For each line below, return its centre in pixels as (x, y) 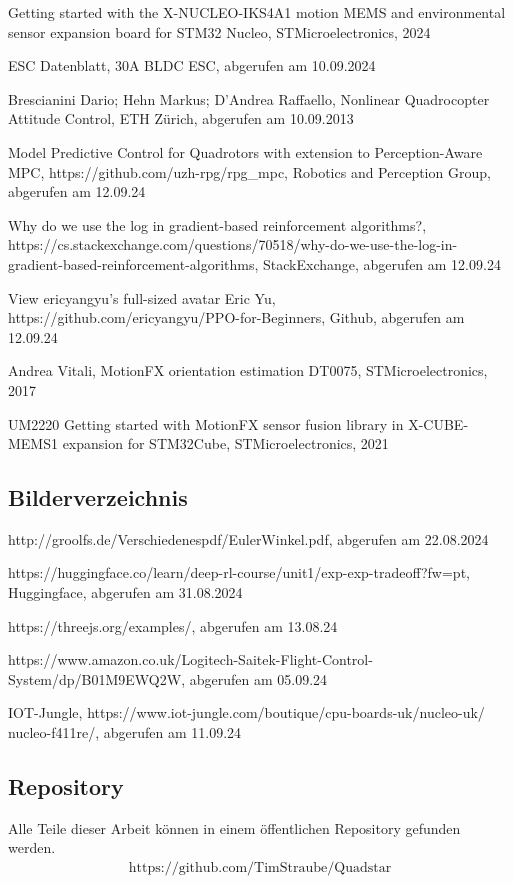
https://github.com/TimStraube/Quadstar (260, 868)
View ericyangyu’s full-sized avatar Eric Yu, (142, 297)
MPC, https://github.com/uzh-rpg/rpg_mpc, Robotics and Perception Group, (249, 171)
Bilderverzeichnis (98, 497)
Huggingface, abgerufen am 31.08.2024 (125, 592)
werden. (32, 847)
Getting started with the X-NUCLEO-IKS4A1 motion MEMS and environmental (257, 12)
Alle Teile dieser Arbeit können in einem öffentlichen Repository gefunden (234, 827)
